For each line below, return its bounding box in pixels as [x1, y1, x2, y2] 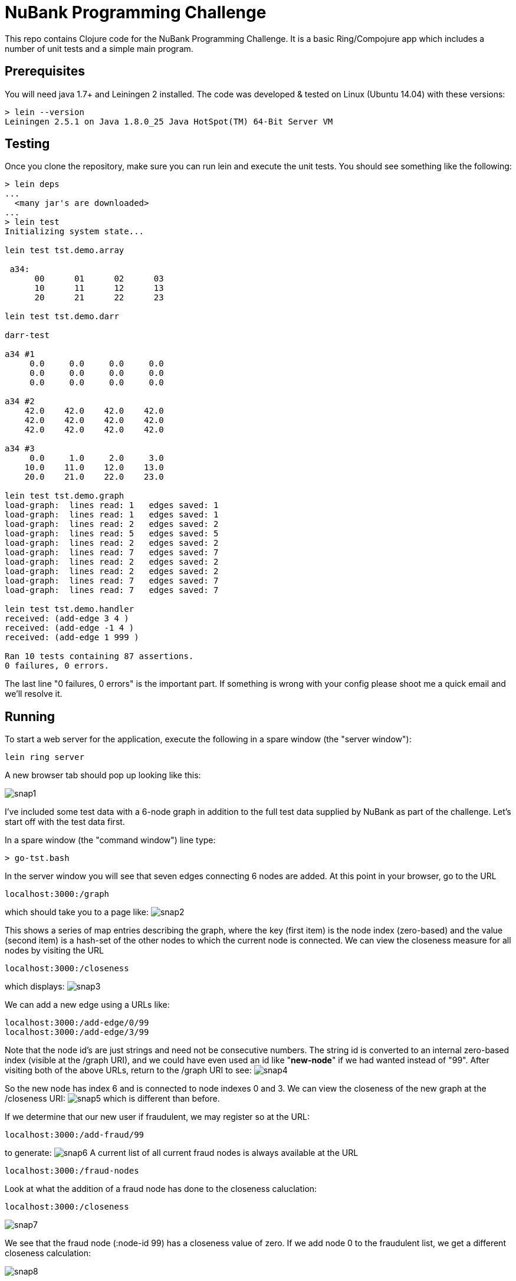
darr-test [5, 330, 50, 340]
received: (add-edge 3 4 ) [5, 614, 129, 624]
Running [5, 709, 55, 724]
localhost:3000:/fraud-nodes [5, 1166, 139, 1176]
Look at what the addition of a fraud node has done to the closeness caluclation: [5, 1184, 317, 1194]
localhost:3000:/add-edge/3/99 [5, 1027, 149, 1037]
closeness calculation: [5, 1248, 91, 1259]
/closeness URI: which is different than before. [5, 1093, 220, 1104]
